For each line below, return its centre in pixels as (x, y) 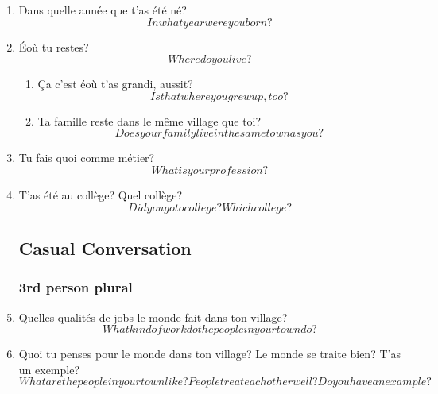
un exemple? (49, 369)
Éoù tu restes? (54, 46)
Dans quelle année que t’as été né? (103, 10)
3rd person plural (76, 287)
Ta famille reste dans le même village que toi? (149, 120)
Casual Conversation (105, 247)
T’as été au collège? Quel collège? (101, 194)
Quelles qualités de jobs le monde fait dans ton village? (153, 317)
